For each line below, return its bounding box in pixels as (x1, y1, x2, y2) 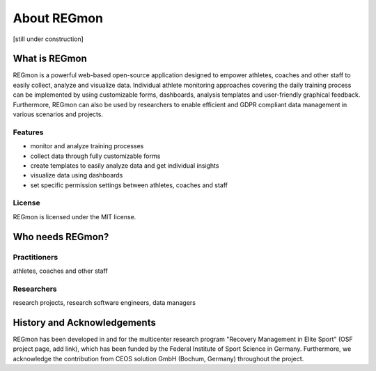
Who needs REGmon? (13, 230, 109, 243)
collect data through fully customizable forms (30, 152, 161, 160)
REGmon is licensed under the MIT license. (13, 212, 136, 221)
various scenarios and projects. (13, 110, 104, 118)
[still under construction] (13, 35, 84, 43)
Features (13, 127, 44, 137)
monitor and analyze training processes (30, 142, 144, 150)
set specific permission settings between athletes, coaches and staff (30, 181, 228, 189)
